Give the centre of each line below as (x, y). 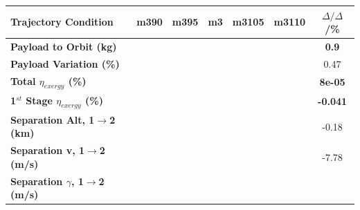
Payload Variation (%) (65, 63)
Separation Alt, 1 (53, 119)
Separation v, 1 (48, 150)
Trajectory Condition (62, 22)
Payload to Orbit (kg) (64, 46)
